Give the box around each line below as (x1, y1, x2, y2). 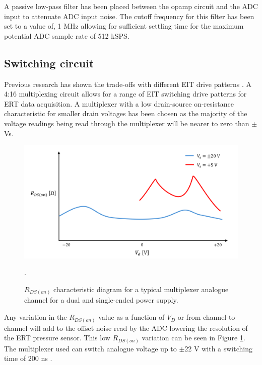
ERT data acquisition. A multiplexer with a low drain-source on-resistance (4, 98, 234, 109)
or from (177, 312, 201, 322)
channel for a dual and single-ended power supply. (24, 295, 178, 305)
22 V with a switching (184, 343, 252, 353)
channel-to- (203, 312, 238, 322)
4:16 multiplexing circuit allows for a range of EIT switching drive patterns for (4, 88, 247, 99)
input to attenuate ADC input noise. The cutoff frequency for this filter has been (4, 11, 254, 21)
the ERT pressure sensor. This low (4, 332, 110, 343)
